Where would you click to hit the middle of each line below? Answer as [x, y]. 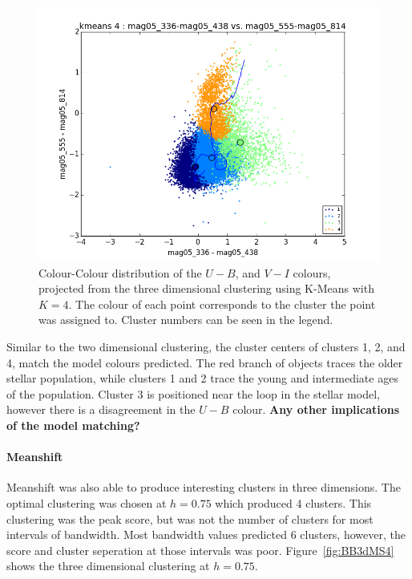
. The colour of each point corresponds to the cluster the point [222, 304]
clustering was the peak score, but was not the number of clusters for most [190, 518]
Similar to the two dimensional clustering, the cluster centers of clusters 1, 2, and [206, 346]
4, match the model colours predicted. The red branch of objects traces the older [205, 362]
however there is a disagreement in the [101, 409]
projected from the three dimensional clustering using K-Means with [206, 288]
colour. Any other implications [316, 409]
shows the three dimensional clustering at [108, 566]
